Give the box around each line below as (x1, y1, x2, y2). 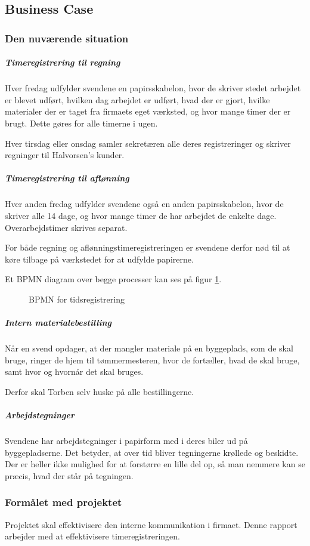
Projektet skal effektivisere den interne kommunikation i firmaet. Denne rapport (5, 518, 297, 530)
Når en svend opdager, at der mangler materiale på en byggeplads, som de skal (5, 342, 293, 354)
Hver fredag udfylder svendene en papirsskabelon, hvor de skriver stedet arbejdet (5, 82, 301, 94)
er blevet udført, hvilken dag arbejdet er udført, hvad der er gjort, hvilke (5, 93, 270, 106)
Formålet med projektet (5, 495, 122, 510)
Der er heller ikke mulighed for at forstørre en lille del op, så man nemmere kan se (5, 458, 305, 470)
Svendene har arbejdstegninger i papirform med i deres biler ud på (5, 434, 248, 446)
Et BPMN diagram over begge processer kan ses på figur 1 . (5, 273, 222, 285)
